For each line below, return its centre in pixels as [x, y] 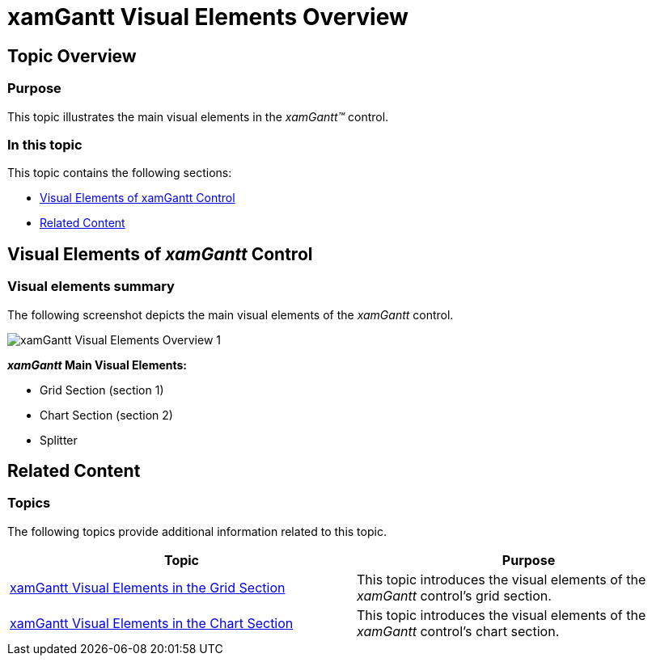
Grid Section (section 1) [102, 390]
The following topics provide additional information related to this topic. [197, 531]
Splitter [59, 440]
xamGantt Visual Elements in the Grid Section [148, 587]
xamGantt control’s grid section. [454, 595]
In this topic [45, 144]
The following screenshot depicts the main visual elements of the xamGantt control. [231, 314]
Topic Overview [72, 56]
